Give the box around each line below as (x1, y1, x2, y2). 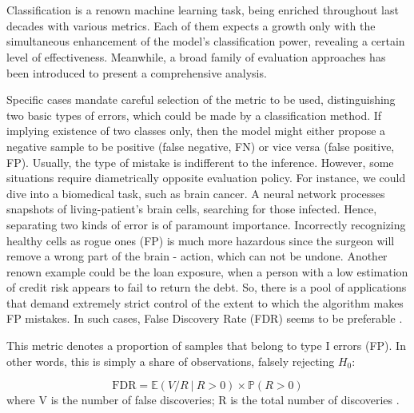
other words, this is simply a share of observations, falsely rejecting (6, 352, 335, 369)
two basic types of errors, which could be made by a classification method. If (6, 106, 382, 123)
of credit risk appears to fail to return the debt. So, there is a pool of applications (6, 279, 407, 296)
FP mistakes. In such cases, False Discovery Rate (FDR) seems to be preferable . (6, 310, 403, 327)
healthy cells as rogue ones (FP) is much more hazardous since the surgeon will (6, 232, 395, 248)
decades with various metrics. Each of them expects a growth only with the (6, 17, 376, 34)
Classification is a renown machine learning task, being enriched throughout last (6, 2, 399, 18)
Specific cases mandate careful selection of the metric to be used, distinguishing (6, 91, 396, 108)
